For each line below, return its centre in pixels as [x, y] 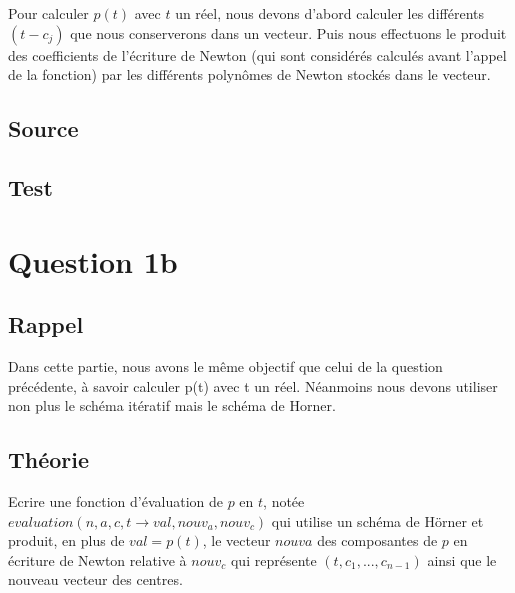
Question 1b [93, 260]
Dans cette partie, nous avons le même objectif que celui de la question [225, 365]
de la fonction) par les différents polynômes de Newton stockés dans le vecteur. [249, 74]
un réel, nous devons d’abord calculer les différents [329, 13]
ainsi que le [462, 559]
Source [43, 128]
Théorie [49, 459]
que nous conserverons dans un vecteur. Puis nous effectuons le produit [288, 32]
